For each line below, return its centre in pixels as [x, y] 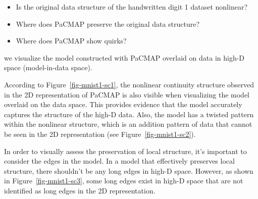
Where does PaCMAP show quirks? [71, 41]
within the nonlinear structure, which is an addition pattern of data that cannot [128, 124]
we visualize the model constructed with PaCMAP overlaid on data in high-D [124, 57]
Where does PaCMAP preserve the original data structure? [108, 23]
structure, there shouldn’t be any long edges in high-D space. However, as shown [129, 170]
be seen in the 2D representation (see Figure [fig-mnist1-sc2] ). [100, 134]
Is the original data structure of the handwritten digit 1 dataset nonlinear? [132, 7]
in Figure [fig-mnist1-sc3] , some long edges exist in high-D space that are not [124, 181]
